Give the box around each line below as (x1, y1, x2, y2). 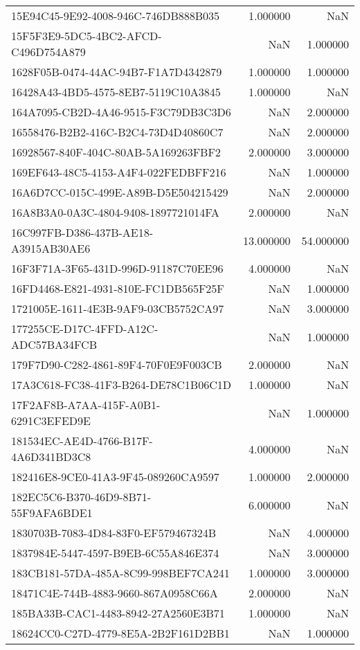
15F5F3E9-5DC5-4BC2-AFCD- (11, 28, 162, 44)
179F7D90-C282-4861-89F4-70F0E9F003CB (11, 356, 222, 372)
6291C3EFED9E (11, 413, 91, 428)
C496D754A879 (11, 44, 86, 60)
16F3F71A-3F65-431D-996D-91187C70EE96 (11, 260, 224, 276)
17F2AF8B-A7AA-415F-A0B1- (11, 397, 161, 413)
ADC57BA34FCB (11, 336, 97, 352)
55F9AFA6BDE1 (11, 505, 93, 521)
